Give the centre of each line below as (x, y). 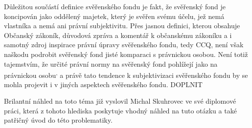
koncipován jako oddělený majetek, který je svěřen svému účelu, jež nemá (114, 16)
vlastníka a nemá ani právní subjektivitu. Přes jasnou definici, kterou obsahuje (122, 26)
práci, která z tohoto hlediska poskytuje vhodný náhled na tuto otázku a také (120, 110)
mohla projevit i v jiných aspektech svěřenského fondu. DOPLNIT (103, 84)
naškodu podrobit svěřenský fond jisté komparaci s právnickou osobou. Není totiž (126, 54)
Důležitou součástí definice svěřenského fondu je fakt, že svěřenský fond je (115, 6)
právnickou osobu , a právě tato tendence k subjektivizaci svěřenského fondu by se (126, 74)
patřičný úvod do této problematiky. (58, 120)
